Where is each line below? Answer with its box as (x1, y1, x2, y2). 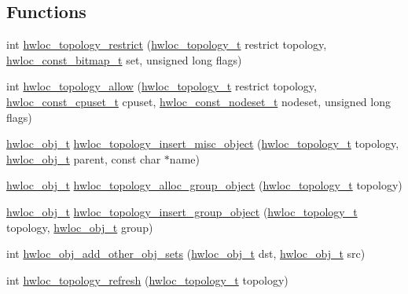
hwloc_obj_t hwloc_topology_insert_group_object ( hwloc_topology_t (6, 203, 358, 219)
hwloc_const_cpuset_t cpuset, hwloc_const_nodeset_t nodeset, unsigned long (6, 93, 391, 109)
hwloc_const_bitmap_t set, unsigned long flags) (6, 51, 242, 68)
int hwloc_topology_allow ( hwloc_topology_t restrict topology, (6, 78, 317, 94)
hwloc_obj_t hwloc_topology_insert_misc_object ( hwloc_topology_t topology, (6, 135, 399, 152)
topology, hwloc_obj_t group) (6, 219, 153, 235)
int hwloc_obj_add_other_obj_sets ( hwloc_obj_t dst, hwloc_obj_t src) (6, 245, 366, 262)
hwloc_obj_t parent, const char (6, 150, 161, 167)
